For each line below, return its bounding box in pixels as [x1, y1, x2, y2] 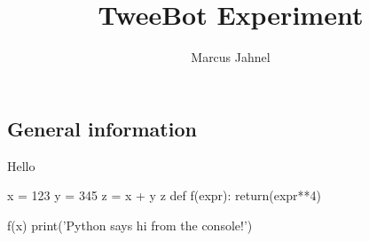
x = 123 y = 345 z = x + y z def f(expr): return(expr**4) [7, 186, 322, 205]
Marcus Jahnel [191, 48, 271, 66]
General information [7, 114, 197, 142]
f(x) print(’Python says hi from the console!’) [7, 215, 253, 234]
